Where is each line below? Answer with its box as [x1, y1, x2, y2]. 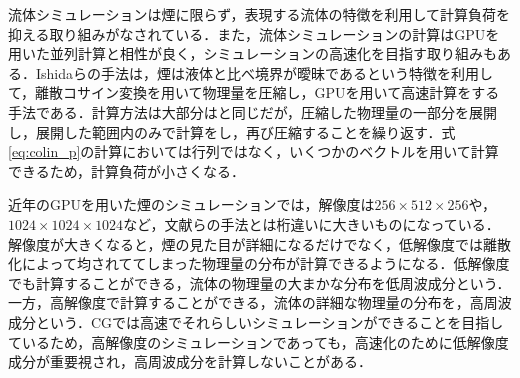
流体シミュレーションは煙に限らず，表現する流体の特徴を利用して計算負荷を [8, 4, 511, 24]
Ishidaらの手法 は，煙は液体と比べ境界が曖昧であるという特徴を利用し [35, 62, 493, 83]
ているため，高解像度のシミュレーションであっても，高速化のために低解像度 [8, 331, 509, 352]
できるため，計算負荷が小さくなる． [8, 160, 246, 181]
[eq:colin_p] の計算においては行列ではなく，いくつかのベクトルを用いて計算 [8, 141, 499, 162]
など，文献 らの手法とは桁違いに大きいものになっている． [123, 213, 500, 234]
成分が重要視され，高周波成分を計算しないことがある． [8, 351, 372, 372]
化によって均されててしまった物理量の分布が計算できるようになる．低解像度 [8, 253, 510, 274]
